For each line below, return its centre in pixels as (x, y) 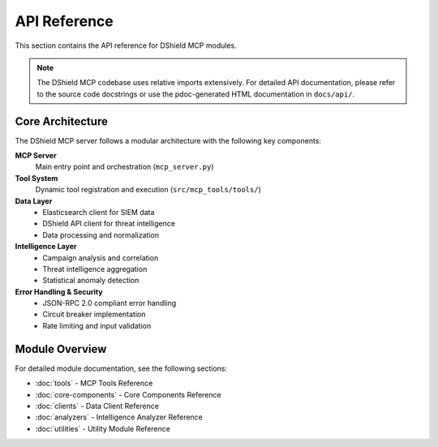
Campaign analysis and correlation (101, 258)
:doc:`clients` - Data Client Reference (97, 406)
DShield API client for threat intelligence (109, 224)
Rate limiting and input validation (97, 325)
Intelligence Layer (46, 247)
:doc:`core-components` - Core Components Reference (129, 394)
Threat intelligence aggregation (95, 269)
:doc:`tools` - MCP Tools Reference (94, 383)
